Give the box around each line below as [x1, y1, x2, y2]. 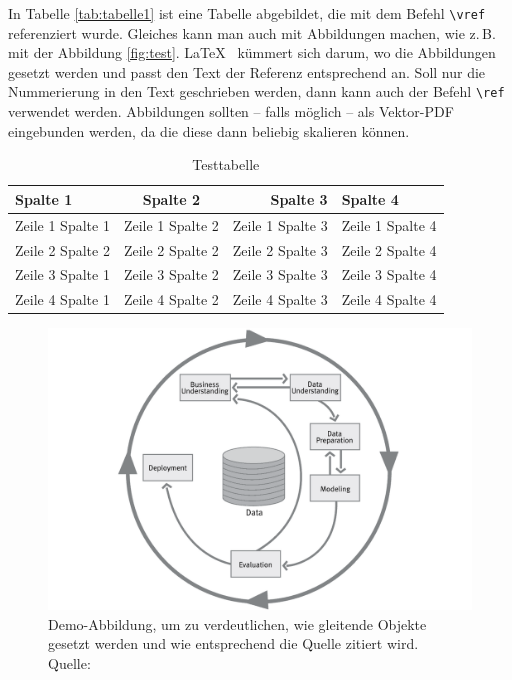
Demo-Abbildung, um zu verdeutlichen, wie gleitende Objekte [48, 613, 427, 634]
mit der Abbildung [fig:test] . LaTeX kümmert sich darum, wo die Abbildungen [8, 42, 496, 63]
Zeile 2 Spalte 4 [341, 239, 437, 260]
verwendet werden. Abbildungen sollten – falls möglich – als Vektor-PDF [8, 101, 454, 122]
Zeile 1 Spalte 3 [232, 214, 328, 235]
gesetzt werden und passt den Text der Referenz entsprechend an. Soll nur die [8, 61, 486, 82]
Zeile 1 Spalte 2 [123, 214, 219, 235]
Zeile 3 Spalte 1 [15, 264, 110, 285]
